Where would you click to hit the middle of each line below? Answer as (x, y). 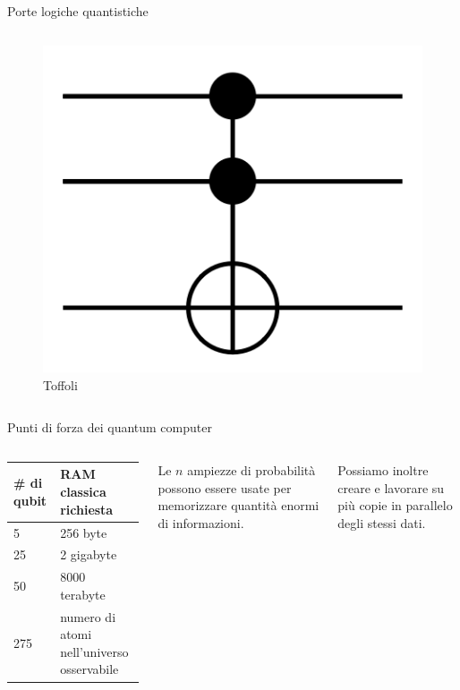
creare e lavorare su (391, 487)
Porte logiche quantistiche (78, 11)
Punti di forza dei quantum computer (110, 427)
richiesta (87, 509)
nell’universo (94, 651)
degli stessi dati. (382, 522)
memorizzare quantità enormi (239, 505)
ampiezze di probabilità (251, 469)
